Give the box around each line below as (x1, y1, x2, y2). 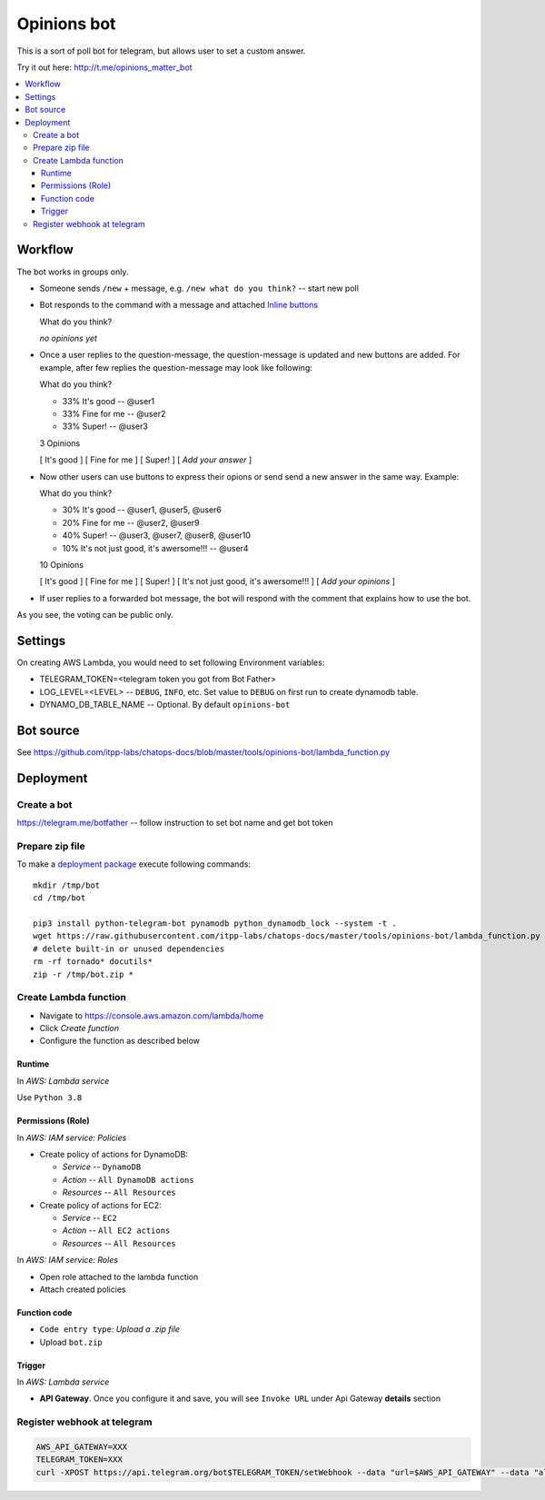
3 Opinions (39, 437, 81, 449)
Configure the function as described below (39, 1036, 200, 1047)
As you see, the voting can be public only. (16, 610, 174, 621)
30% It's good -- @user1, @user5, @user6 (62, 504, 223, 515)
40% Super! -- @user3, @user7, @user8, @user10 (62, 530, 252, 541)
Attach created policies (39, 1284, 126, 1295)
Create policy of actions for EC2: (39, 1199, 163, 1210)
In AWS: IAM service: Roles (16, 1255, 118, 1266)
